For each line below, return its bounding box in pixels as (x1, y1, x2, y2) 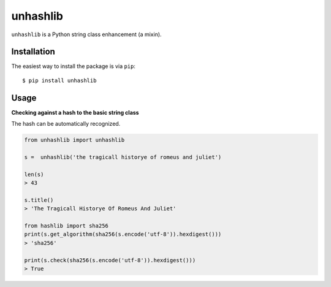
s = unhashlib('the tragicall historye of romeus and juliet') (24, 153, 222, 161)
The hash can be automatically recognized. (11, 120, 121, 128)
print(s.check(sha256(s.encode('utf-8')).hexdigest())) (24, 256, 196, 264)
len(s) (24, 170, 44, 178)
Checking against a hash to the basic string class (11, 109, 139, 116)
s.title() (24, 196, 54, 204)
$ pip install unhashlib (22, 77, 97, 84)
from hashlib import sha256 (24, 223, 108, 229)
